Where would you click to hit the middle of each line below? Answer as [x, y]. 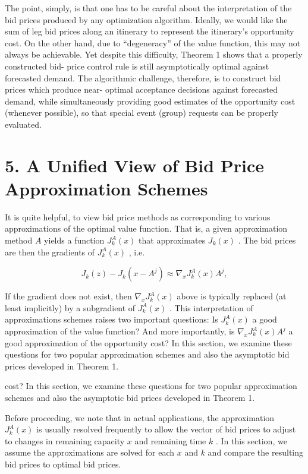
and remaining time [170, 440]
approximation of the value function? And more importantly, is [120, 331]
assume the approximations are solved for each [90, 452]
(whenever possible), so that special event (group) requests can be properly [142, 113]
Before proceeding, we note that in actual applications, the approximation [140, 417]
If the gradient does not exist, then [68, 296]
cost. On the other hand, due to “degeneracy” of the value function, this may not [153, 42]
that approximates [172, 240]
